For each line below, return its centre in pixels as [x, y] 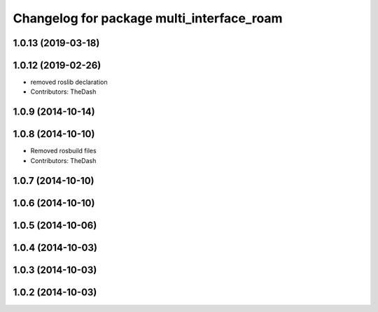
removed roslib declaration [69, 82]
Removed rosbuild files [64, 151]
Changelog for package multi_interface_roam [148, 18]
